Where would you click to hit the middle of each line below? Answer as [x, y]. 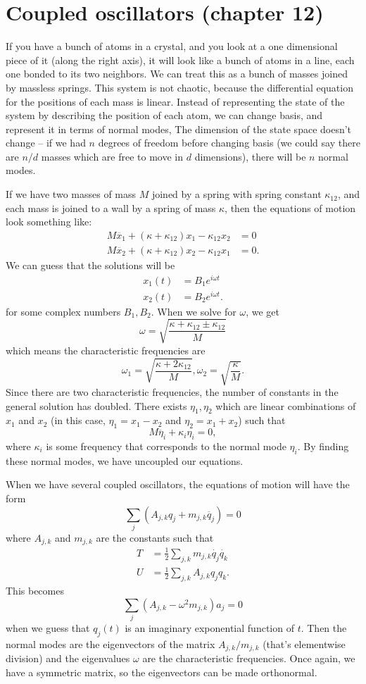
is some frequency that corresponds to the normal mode [166, 446]
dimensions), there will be [250, 156]
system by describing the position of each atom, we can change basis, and [164, 115]
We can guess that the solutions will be [90, 265]
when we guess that [48, 627]
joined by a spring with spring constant [236, 194]
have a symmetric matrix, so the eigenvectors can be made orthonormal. [162, 672]
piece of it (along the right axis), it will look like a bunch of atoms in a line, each [180, 60]
